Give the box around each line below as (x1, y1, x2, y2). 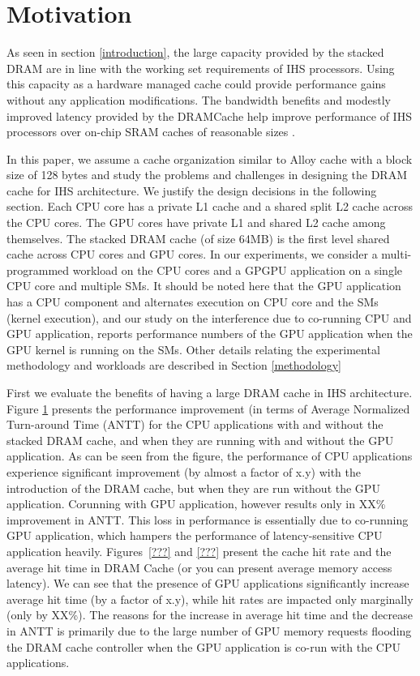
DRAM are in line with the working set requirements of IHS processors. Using (6, 59, 395, 76)
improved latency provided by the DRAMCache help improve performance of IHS (6, 107, 412, 124)
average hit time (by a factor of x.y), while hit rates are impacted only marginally (6, 590, 414, 607)
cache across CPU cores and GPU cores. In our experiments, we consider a (6, 246, 378, 263)
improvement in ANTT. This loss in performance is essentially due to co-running (6, 511, 409, 528)
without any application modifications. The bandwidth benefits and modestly (6, 91, 391, 108)
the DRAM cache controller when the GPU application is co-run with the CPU (6, 638, 401, 655)
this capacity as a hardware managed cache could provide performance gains (6, 75, 386, 92)
